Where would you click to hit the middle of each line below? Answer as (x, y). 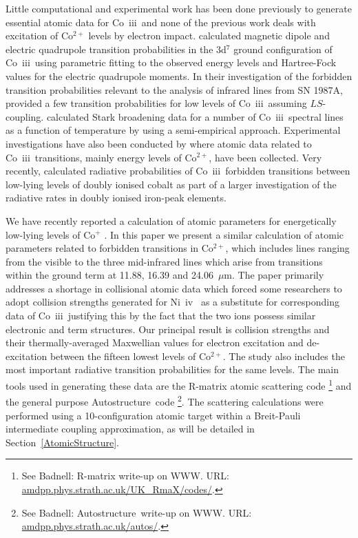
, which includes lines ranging (287, 248)
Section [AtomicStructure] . (63, 442)
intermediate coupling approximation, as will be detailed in (130, 429)
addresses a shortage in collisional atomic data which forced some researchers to (174, 288)
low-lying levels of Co (51, 234)
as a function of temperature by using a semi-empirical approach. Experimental (173, 130)
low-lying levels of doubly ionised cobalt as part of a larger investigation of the (171, 184)
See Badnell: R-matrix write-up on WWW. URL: (125, 476)
